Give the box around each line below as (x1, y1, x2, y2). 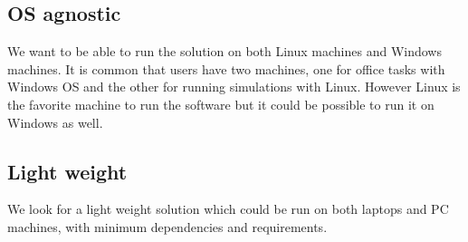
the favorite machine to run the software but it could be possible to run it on (7, 94, 435, 113)
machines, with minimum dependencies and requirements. (7, 217, 328, 236)
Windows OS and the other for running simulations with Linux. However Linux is (7, 77, 461, 96)
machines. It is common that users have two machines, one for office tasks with (7, 59, 445, 78)
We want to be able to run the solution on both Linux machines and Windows (7, 42, 442, 61)
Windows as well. (7, 112, 103, 131)
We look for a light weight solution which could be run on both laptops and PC (7, 199, 449, 218)
